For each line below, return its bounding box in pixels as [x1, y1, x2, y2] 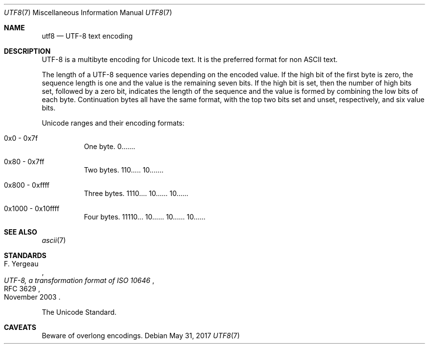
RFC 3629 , [4, 284, 40, 293]
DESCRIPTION [4, 47, 51, 55]
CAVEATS [4, 323, 36, 331]
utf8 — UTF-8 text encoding [42, 32, 133, 40]
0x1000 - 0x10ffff [4, 204, 60, 213]
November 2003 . [4, 293, 61, 301]
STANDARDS [4, 251, 47, 260]
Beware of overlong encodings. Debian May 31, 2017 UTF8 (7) [42, 331, 240, 340]
